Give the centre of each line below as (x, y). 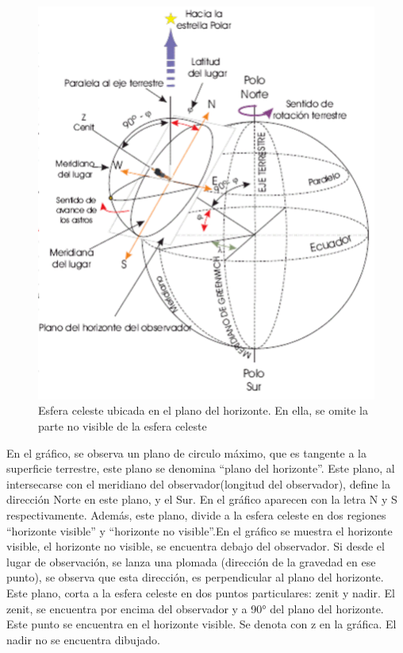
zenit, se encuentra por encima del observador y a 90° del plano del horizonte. (195, 608)
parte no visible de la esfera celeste (123, 426)
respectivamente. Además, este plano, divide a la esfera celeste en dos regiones (196, 514)
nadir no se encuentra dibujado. (83, 639)
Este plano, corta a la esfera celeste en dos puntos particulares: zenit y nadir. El (201, 592)
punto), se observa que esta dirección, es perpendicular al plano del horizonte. (195, 577)
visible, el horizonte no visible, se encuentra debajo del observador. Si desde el (196, 546)
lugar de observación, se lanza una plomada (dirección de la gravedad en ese (191, 561)
